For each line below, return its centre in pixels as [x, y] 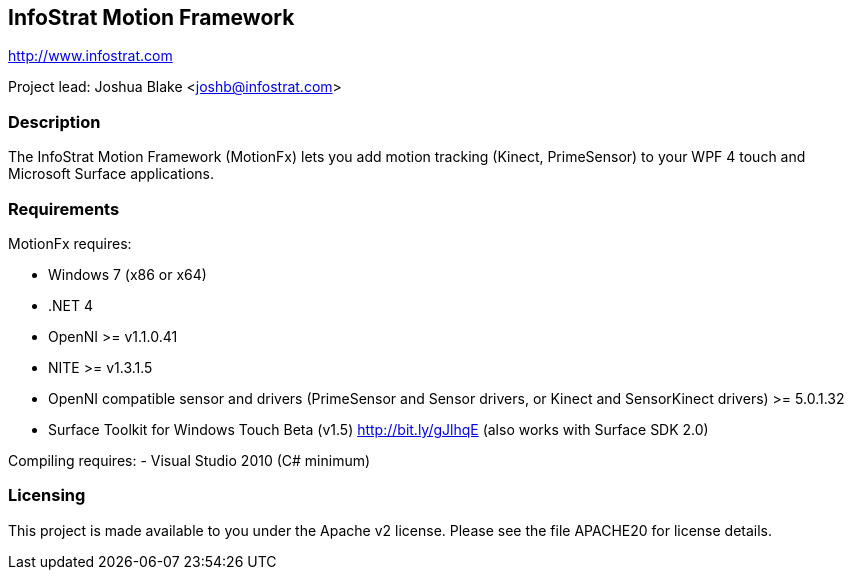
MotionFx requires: [70, 243]
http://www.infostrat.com [90, 56]
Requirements [64, 208]
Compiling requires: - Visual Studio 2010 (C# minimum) [189, 460]
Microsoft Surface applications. [111, 174]
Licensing [47, 495]
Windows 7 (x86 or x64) [127, 274]
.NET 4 [71, 305]
